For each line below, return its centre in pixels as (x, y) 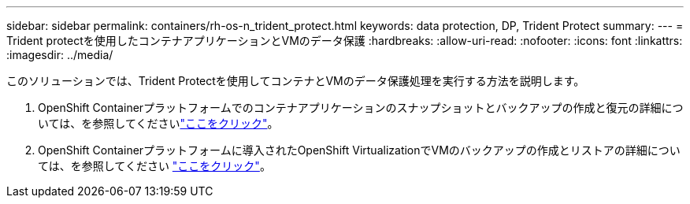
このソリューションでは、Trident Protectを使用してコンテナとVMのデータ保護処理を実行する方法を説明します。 (296, 81)
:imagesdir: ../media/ (60, 55)
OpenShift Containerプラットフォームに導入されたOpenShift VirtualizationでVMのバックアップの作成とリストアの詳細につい (359, 150)
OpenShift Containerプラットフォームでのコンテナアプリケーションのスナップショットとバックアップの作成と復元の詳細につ (361, 108)
